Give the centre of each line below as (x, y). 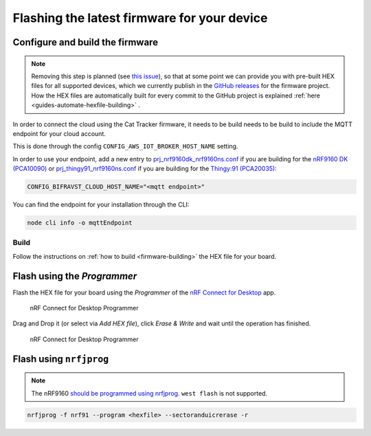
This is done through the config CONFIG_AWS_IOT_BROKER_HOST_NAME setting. (125, 146)
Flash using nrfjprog (61, 359)
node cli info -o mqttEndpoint (80, 223)
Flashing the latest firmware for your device (140, 18)
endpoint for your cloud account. (59, 133)
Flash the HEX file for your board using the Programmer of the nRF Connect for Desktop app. (144, 292)
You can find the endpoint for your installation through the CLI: (101, 205)
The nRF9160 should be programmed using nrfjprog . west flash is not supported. (149, 393)
